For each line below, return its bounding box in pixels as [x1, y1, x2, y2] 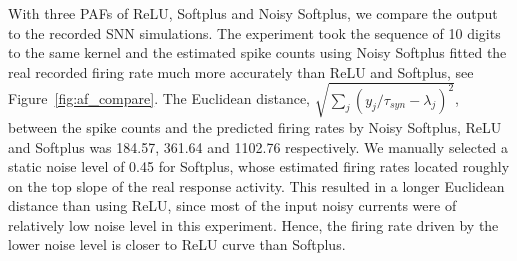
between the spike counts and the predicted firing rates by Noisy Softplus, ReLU [8, 116, 502, 137]
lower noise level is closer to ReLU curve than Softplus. [8, 234, 346, 255]
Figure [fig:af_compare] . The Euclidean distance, [8, 88, 310, 109]
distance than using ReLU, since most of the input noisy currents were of [8, 195, 457, 216]
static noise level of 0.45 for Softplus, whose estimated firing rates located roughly [8, 156, 510, 177]
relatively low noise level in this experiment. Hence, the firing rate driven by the [8, 214, 499, 235]
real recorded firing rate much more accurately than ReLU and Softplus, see [8, 61, 474, 82]
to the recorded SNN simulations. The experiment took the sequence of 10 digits [8, 22, 501, 43]
